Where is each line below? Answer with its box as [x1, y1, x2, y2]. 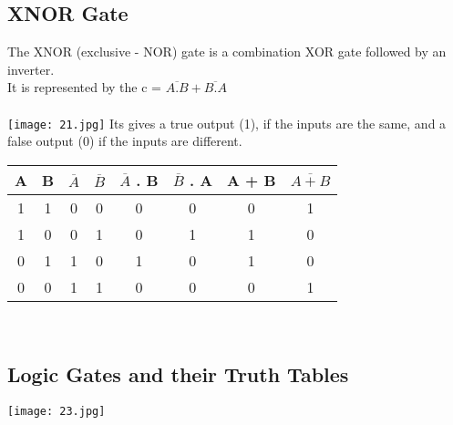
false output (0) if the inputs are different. [7, 131, 242, 150]
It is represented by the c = [7, 78, 161, 97]
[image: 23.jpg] [7, 404, 106, 418]
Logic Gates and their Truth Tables [7, 359, 349, 388]
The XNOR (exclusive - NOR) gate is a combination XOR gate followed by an [7, 42, 447, 61]
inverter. [7, 59, 55, 78]
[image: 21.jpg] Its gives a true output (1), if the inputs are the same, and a [7, 113, 447, 132]
